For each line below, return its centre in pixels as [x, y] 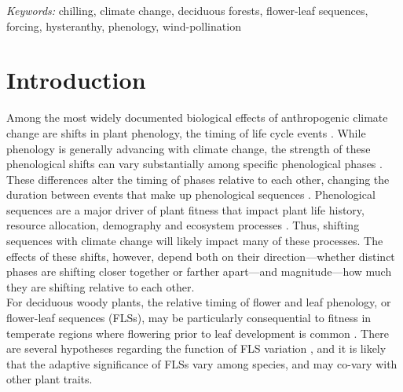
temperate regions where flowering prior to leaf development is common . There [198, 333]
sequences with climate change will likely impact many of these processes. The [195, 241]
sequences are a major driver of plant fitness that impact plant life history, [185, 209]
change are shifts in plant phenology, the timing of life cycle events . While [186, 132]
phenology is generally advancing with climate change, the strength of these [189, 148]
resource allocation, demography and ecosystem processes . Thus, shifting [183, 225]
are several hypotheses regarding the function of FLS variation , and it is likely [196, 348]
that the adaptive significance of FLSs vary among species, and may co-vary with [202, 363]
